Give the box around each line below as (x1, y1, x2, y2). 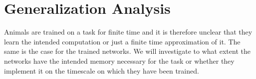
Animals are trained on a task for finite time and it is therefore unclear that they (4, 27, 253, 37)
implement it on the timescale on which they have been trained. (4, 65, 199, 76)
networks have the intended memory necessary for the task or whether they (4, 55, 235, 66)
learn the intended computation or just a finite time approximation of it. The (4, 36, 241, 46)
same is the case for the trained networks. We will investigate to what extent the (4, 46, 251, 56)
